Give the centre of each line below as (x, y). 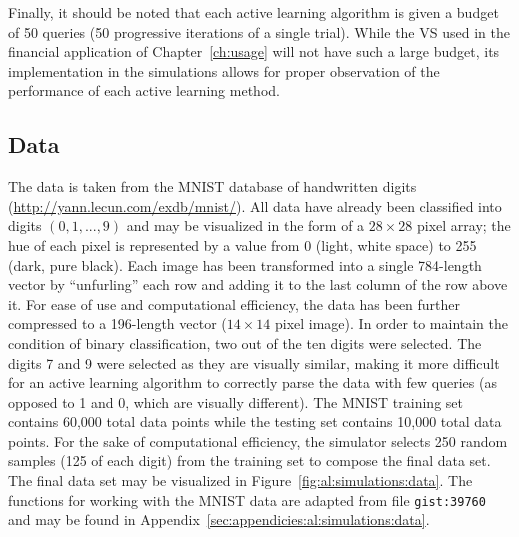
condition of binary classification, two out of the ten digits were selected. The (245, 342)
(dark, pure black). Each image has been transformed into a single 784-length (245, 264)
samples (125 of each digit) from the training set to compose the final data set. (249, 460)
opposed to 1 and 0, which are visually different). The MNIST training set (235, 401)
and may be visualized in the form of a (245, 225)
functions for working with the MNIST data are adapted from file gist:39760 (247, 499)
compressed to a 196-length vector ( (117, 323)
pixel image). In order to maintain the (391, 323)
